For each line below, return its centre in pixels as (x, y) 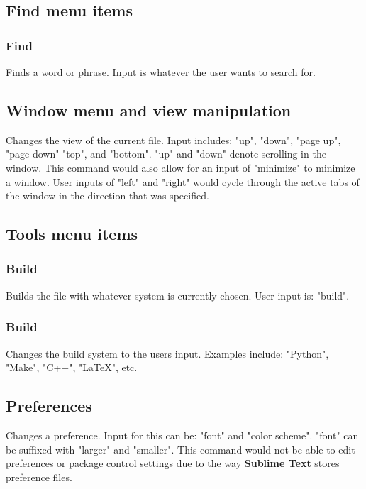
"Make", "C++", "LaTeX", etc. (72, 367)
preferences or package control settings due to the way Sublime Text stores (173, 463)
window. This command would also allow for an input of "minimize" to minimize (181, 167)
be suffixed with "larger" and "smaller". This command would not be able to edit (181, 449)
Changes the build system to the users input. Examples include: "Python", (167, 353)
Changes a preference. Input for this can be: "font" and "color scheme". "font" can (182, 435)
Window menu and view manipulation (149, 110)
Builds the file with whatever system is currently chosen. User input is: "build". (178, 295)
